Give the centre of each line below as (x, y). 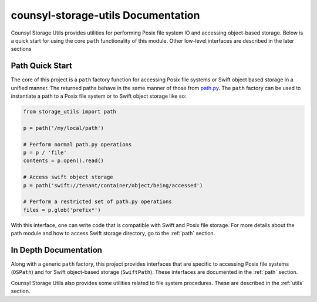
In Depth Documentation (57, 250)
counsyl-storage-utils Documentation (105, 15)
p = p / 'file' (45, 152)
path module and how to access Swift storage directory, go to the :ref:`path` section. (113, 234)
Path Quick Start (42, 66)
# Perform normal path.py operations (77, 144)
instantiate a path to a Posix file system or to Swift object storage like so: (99, 96)
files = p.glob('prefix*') (62, 210)
